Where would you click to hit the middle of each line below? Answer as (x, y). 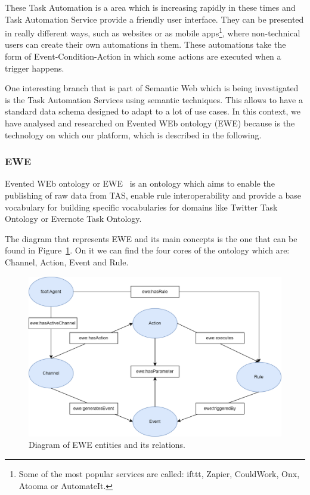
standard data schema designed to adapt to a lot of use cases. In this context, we (153, 111)
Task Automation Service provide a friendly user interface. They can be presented (154, 19)
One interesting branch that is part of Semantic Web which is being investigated (152, 88)
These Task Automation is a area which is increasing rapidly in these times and (150, 7)
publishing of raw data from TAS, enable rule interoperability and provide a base (153, 195)
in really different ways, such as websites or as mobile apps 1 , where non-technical (153, 32)
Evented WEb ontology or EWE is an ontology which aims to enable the (140, 183)
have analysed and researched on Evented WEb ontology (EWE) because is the (150, 123)
